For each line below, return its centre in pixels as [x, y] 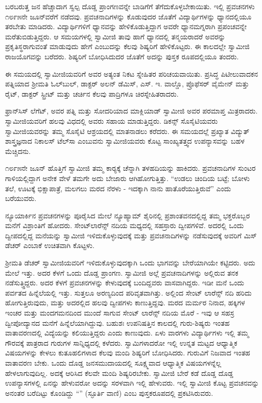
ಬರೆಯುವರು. [21, 198]
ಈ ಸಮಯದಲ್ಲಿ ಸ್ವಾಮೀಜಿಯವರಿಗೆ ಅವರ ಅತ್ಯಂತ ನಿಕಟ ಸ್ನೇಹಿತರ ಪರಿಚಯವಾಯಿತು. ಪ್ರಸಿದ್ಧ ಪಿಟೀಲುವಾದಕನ [132, 73]
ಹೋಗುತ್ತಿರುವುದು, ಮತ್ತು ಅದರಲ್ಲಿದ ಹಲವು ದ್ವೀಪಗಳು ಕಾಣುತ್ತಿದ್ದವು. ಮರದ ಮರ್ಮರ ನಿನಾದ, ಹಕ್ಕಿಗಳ [125, 303]
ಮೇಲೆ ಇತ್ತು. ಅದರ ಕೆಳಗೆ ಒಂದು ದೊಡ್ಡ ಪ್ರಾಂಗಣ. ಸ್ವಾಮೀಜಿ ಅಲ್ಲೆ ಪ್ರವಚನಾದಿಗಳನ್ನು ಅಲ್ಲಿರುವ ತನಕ [122, 272]
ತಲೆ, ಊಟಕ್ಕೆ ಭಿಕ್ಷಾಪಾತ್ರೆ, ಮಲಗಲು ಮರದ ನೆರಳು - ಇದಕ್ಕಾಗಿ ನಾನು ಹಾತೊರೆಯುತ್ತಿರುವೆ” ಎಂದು [118, 188]
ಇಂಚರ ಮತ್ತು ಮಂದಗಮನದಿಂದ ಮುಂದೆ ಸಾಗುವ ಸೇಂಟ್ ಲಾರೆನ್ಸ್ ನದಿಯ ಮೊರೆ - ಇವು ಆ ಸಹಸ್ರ [120, 313]
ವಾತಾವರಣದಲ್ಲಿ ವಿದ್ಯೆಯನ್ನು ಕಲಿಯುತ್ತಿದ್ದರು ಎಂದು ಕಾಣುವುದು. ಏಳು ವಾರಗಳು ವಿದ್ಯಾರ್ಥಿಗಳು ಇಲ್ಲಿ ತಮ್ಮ [127, 333]
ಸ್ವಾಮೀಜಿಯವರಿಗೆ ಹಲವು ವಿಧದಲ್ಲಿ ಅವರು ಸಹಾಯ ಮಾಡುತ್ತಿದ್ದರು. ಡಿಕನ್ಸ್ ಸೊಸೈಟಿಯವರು [112, 120]
